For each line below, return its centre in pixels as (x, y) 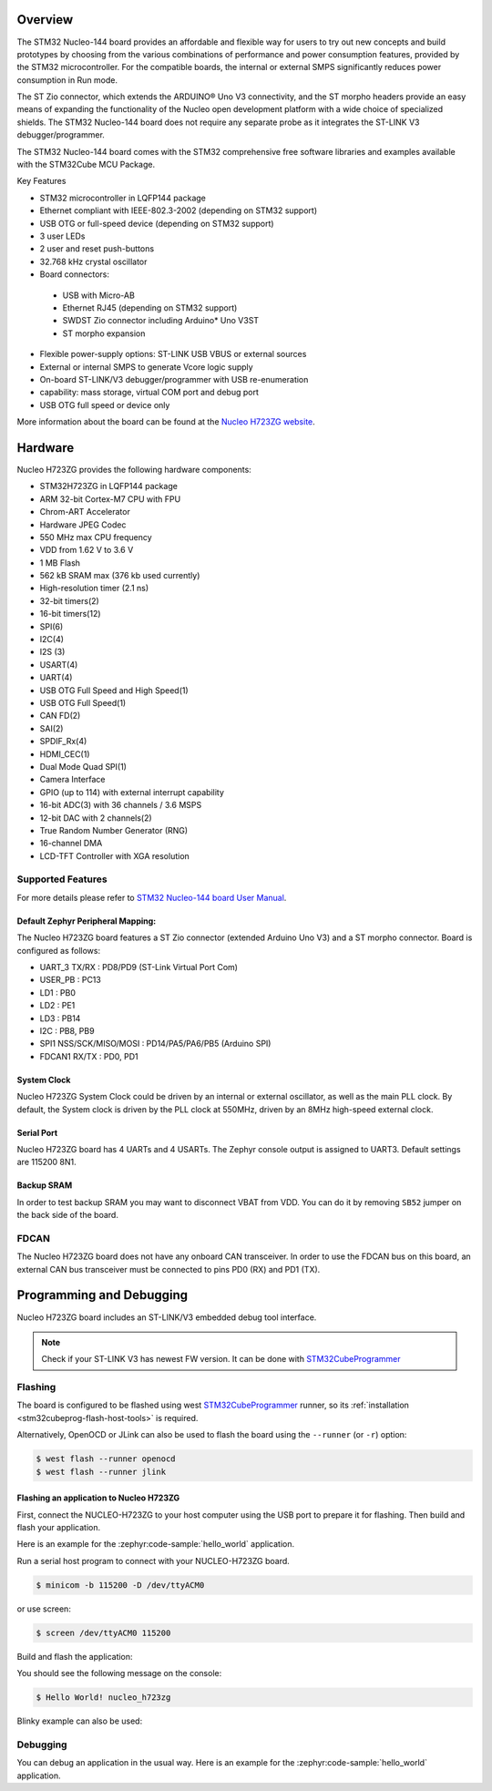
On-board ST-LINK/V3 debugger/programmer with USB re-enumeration (174, 379)
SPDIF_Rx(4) (63, 742)
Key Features (41, 181)
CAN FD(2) (60, 716)
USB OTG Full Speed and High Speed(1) (114, 690)
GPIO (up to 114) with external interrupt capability (132, 792)
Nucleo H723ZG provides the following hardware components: (134, 469)
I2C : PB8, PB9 (67, 1030)
